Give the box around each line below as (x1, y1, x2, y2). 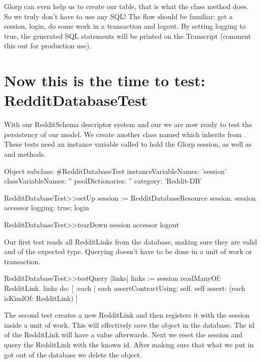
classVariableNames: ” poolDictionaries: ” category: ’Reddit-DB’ (4, 175, 202, 186)
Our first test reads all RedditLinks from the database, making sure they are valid (4, 236, 257, 247)
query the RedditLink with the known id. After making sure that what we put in (4, 339, 254, 349)
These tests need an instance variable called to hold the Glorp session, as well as (4, 139, 252, 149)
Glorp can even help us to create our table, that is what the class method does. (4, 1, 248, 11)
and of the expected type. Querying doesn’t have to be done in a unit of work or (4, 246, 252, 257)
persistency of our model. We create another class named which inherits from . (4, 129, 246, 139)
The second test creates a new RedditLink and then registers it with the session (4, 310, 250, 320)
